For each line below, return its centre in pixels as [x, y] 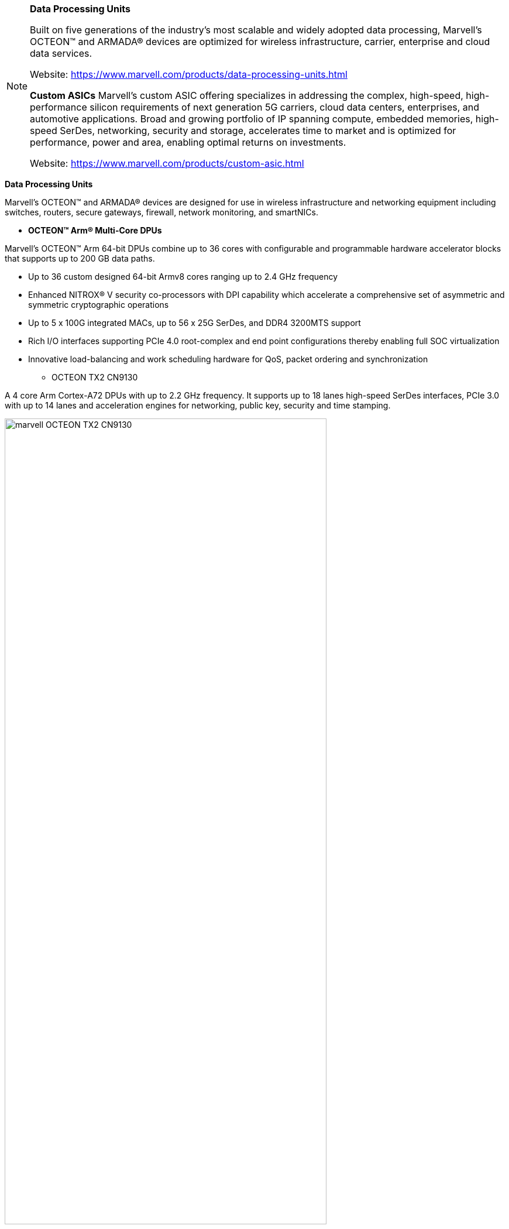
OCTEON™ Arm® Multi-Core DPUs [95, 230]
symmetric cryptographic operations [99, 305]
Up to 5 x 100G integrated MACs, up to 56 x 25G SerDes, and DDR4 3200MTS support [195, 323]
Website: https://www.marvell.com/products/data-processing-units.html [189, 74]
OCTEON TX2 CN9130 [95, 377]
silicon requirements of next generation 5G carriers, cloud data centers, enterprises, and [285, 107]
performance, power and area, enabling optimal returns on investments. [188, 142]
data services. [61, 53]
